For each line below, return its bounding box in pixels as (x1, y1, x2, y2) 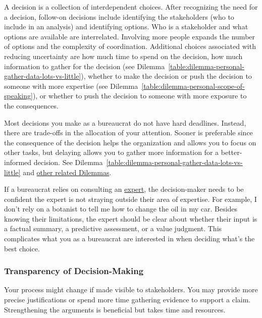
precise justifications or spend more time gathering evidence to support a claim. (4, 294, 251, 305)
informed (4, 156, 32, 167)
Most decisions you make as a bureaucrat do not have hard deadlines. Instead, (4, 117, 246, 128)
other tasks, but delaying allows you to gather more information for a (4, 147, 219, 157)
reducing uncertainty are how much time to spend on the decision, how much (4, 50, 243, 61)
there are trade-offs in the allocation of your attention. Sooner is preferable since (4, 127, 253, 138)
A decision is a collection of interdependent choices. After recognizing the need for (4, 2, 258, 12)
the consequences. (4, 100, 59, 111)
